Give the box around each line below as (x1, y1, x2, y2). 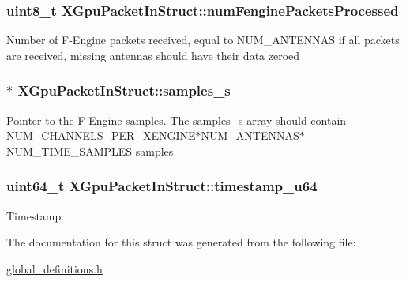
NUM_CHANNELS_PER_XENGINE (6, 127, 196, 144)
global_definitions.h (6, 260, 103, 276)
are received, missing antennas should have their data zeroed (6, 47, 300, 63)
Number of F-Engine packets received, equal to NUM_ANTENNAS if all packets (6, 32, 400, 48)
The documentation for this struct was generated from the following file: (6, 234, 356, 250)
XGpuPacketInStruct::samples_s (17, 81, 231, 100)
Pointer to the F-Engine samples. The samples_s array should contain (6, 111, 347, 128)
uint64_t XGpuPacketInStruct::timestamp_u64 (6, 176, 318, 196)
